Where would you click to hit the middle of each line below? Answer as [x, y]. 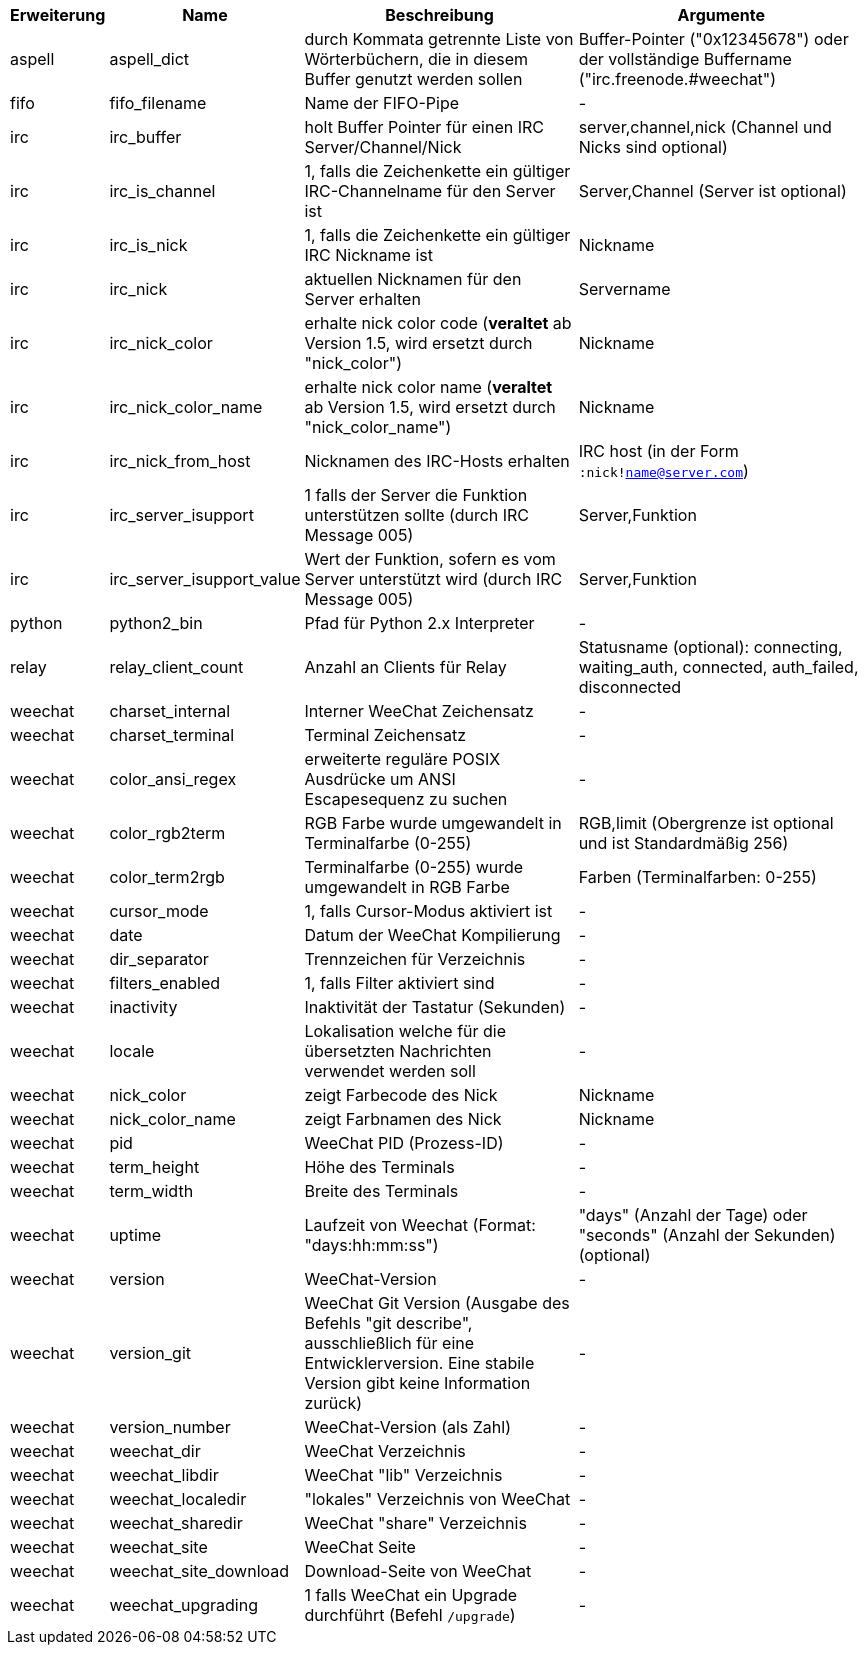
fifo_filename [158, 103]
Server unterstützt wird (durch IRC [433, 579]
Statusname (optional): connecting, [710, 647]
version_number [170, 1427]
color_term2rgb [167, 877]
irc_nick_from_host [180, 461]
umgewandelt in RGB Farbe [407, 887]
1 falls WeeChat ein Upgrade [411, 1595]
